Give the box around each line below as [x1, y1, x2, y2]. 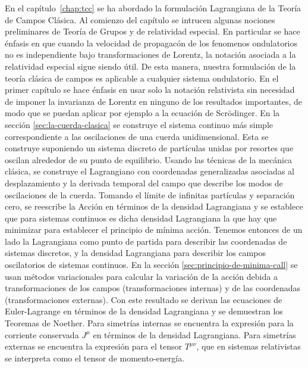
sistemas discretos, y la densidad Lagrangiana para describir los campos [5, 247, 266, 259]
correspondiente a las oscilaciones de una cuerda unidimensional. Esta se [5, 130, 269, 142]
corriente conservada [5, 328, 79, 341]
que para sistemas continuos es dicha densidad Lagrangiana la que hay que [5, 211, 277, 224]
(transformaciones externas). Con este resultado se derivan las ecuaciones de [5, 293, 282, 305]
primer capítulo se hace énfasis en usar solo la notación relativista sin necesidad [5, 83, 295, 96]
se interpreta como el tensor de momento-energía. [5, 351, 185, 364]
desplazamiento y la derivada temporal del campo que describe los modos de [5, 176, 283, 189]
